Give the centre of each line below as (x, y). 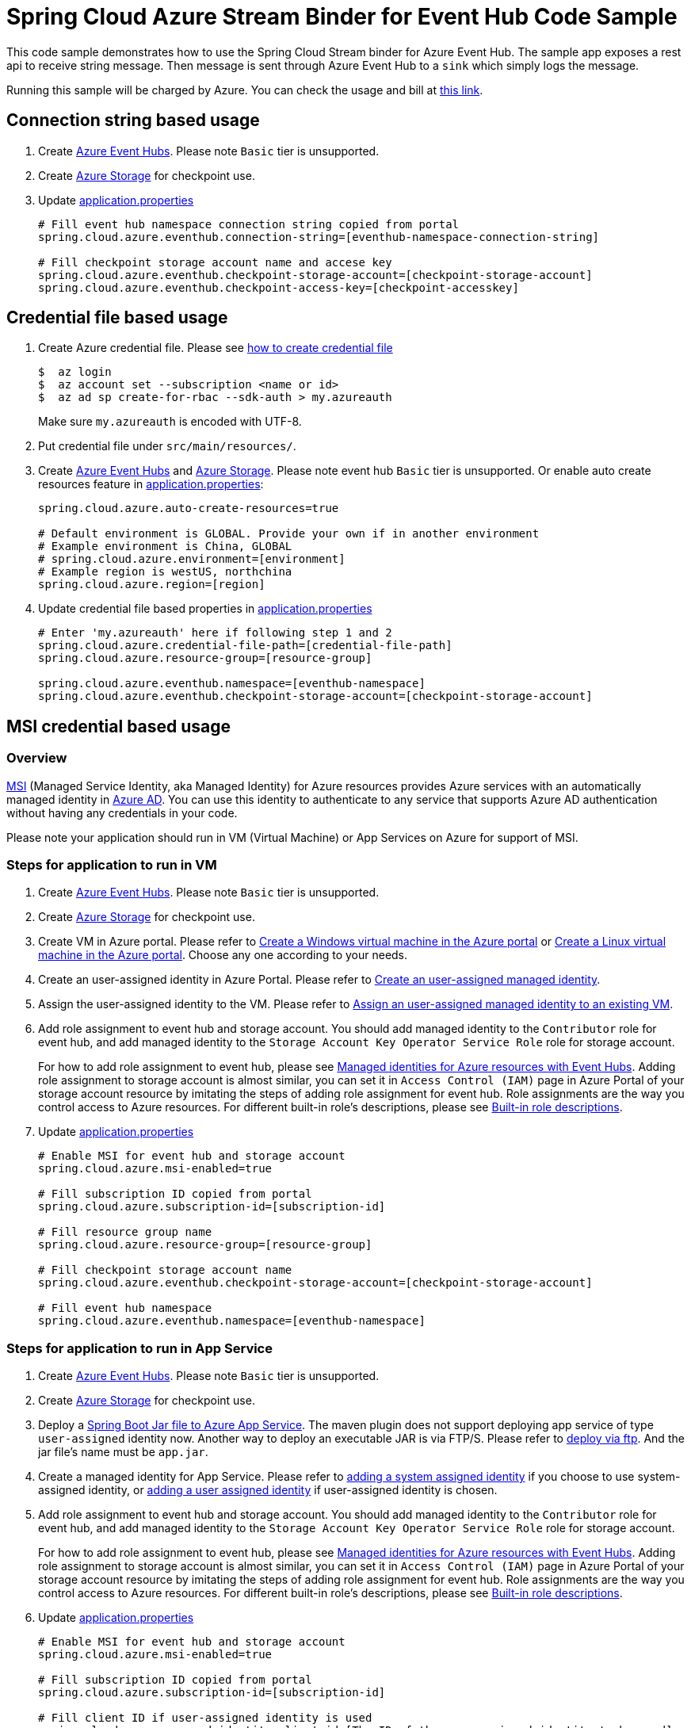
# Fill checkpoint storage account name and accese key (215, 262)
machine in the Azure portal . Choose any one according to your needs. (223, 955)
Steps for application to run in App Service (139, 1348)
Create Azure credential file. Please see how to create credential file (216, 348)
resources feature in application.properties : (151, 484)
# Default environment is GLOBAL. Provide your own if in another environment (289, 534)
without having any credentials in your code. (122, 812)
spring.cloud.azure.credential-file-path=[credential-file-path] (245, 646)
